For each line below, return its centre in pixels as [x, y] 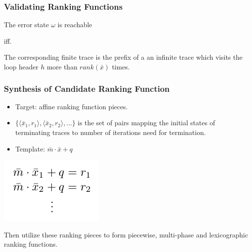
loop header [21, 67]
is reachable [75, 25]
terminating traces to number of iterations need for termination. [110, 132]
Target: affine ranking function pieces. [71, 106]
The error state [26, 25]
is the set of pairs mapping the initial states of [146, 123]
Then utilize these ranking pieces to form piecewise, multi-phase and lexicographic [126, 234]
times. [121, 67]
